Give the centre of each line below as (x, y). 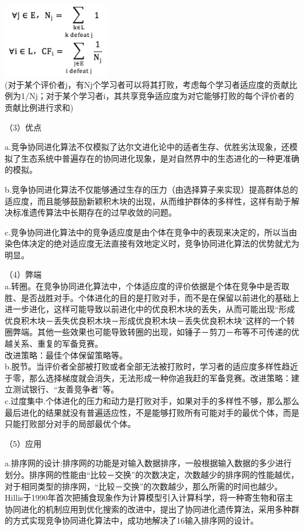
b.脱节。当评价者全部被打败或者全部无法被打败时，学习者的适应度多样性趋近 (151, 366)
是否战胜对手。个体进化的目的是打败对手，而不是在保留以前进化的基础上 (160, 297)
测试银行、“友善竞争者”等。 (66, 389)
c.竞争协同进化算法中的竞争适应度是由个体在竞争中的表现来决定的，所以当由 (151, 232)
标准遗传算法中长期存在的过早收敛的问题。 (94, 212)
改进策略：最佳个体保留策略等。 (66, 355)
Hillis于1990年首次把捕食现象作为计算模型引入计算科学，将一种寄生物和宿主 (149, 497)
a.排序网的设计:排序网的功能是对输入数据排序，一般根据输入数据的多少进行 (148, 463)
